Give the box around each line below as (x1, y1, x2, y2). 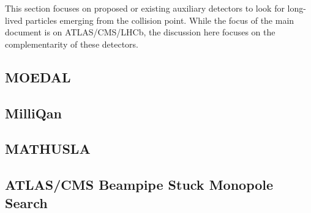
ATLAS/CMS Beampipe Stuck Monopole (5, 175, 274, 194)
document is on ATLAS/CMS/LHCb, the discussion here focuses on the (5, 26, 275, 38)
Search (5, 193, 48, 212)
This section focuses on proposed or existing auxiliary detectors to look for (5, 2, 285, 14)
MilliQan (5, 103, 62, 122)
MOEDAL (5, 67, 71, 86)
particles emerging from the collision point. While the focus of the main (25, 13, 294, 26)
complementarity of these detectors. (5, 37, 138, 50)
